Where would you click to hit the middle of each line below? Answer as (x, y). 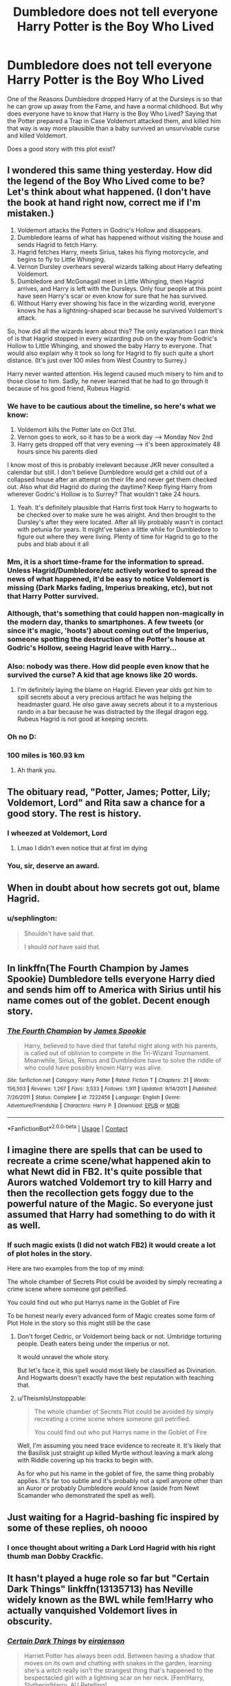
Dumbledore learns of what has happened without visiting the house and (120, 237)
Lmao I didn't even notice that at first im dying (82, 848)
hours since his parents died (57, 452)
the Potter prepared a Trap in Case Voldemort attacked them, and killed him (114, 120)
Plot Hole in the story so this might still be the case (79, 1323)
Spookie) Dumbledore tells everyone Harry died (111, 979)
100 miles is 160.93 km (46, 755)
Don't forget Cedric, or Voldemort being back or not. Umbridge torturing (119, 1337)
